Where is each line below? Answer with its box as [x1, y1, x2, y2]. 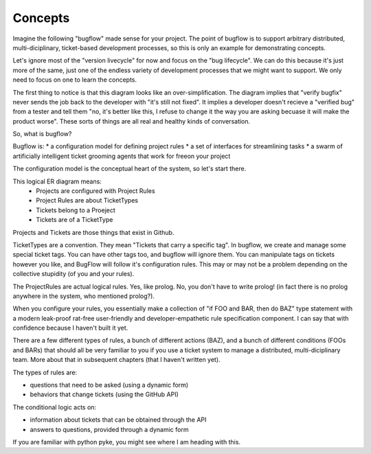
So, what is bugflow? [12, 130, 72, 138]
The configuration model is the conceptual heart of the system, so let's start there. [12, 165, 247, 173]
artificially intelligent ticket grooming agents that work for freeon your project [12, 152, 231, 160]
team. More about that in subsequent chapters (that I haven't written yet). [12, 356, 221, 364]
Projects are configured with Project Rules [36, 187, 155, 195]
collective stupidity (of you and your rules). [12, 270, 135, 278]
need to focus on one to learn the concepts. [12, 76, 137, 84]
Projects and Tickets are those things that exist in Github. [12, 228, 175, 236]
